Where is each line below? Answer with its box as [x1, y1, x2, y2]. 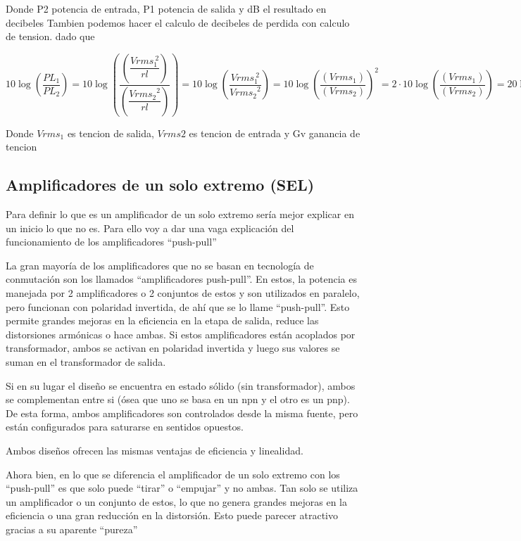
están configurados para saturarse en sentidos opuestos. [6, 419, 244, 434]
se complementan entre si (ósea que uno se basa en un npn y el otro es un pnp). [6, 392, 350, 407]
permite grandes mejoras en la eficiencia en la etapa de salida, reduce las [6, 313, 319, 328]
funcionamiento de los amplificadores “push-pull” [6, 234, 217, 249]
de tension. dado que [6, 29, 95, 44]
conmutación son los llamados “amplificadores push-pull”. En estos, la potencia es [6, 272, 357, 286]
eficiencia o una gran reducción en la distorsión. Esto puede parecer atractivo [6, 508, 338, 523]
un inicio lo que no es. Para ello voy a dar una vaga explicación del [6, 220, 294, 235]
